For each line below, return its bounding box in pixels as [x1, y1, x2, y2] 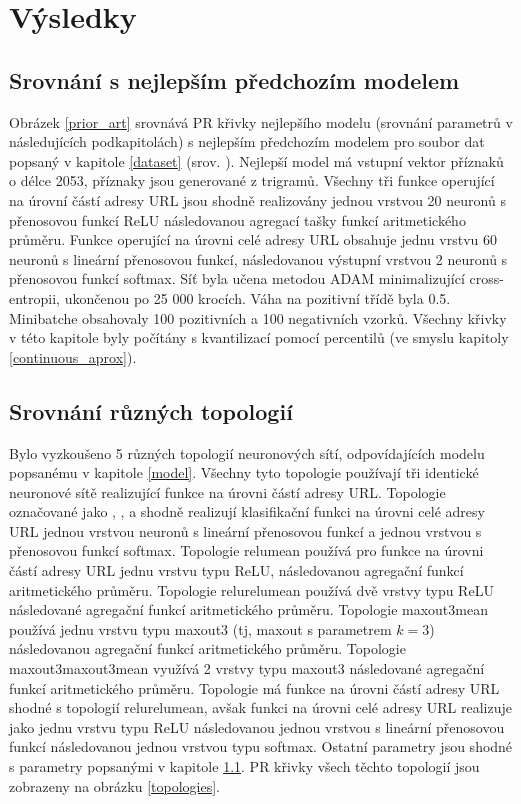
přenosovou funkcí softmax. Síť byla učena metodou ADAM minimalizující [9, 268, 465, 289]
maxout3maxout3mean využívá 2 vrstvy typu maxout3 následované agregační [9, 658, 485, 679]
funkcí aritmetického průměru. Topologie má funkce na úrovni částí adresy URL [9, 677, 500, 698]
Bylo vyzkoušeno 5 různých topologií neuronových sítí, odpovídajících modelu [9, 442, 485, 463]
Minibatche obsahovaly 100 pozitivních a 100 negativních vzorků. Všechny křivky [9, 307, 507, 328]
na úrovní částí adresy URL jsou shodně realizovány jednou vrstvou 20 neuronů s [9, 189, 506, 210]
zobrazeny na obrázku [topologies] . [9, 775, 220, 796]
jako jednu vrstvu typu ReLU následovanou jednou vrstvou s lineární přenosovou [9, 716, 505, 737]
